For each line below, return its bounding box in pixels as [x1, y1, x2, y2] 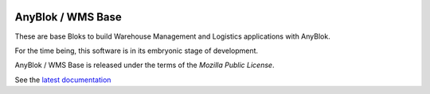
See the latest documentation [14, 75, 111, 85]
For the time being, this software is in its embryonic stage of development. [14, 46, 259, 55]
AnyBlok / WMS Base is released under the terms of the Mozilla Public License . [14, 60, 275, 70]
